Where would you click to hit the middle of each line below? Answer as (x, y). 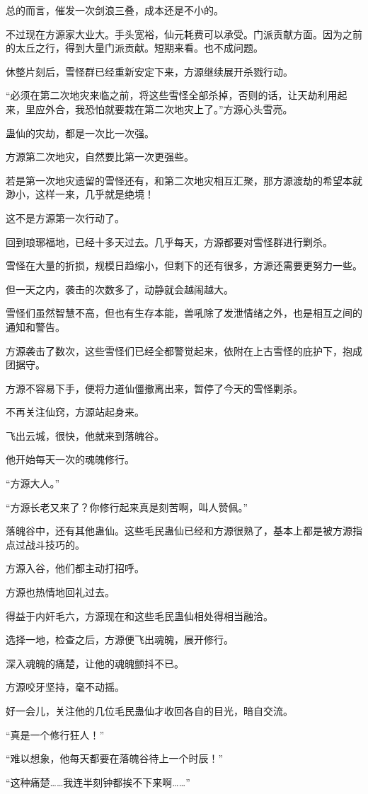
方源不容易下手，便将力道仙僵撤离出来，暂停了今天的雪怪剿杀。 (154, 388)
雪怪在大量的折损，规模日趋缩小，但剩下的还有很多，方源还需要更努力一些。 (184, 265)
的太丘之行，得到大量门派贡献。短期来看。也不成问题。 (134, 48)
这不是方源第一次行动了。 (65, 217)
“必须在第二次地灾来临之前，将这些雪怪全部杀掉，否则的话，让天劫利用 (172, 95)
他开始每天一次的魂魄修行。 (70, 459)
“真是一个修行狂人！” (55, 734)
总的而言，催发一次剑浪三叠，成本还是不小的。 (115, 10)
